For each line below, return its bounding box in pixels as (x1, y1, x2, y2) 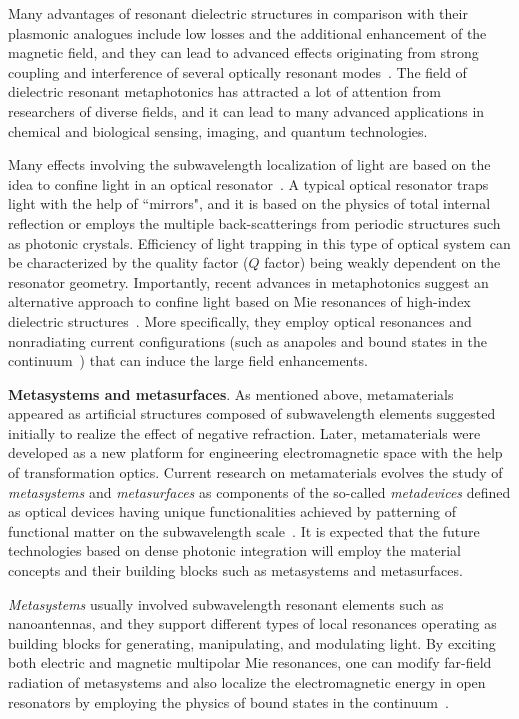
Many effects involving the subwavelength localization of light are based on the (8, 154, 491, 175)
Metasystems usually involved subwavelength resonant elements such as (8, 593, 444, 614)
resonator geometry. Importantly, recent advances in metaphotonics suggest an (8, 271, 489, 292)
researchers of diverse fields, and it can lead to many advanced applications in (8, 100, 485, 121)
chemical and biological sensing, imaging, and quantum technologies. (8, 120, 428, 141)
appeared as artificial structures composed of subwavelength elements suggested (8, 403, 496, 424)
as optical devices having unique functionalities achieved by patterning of (8, 501, 456, 522)
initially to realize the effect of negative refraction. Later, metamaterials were (8, 422, 481, 443)
